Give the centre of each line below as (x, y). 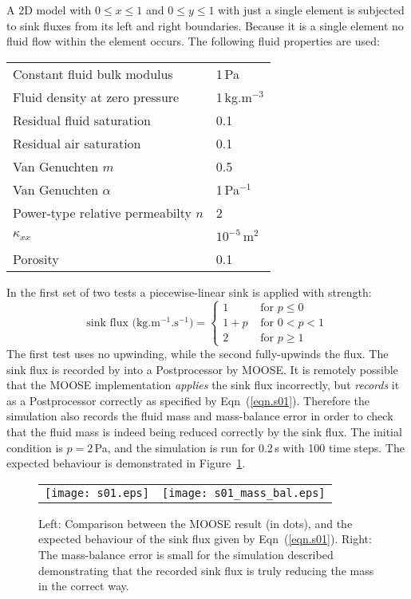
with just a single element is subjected (311, 10)
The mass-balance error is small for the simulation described (186, 554)
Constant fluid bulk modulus (93, 73)
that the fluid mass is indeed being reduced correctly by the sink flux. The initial (204, 431)
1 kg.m (234, 97)
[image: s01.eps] (97, 493)
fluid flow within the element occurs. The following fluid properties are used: (193, 41)
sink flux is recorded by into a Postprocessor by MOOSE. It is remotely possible (202, 369)
